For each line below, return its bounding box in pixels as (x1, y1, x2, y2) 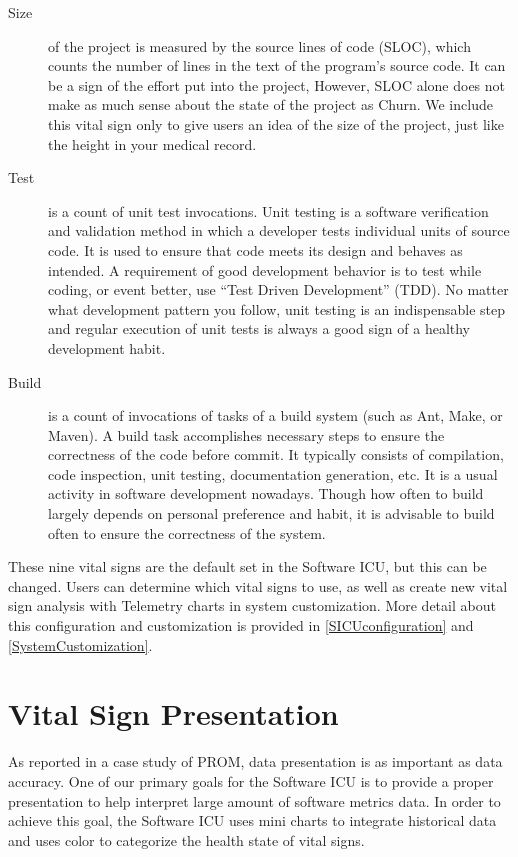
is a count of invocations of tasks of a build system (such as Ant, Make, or (48, 405, 503, 426)
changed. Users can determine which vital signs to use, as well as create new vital (8, 575, 508, 596)
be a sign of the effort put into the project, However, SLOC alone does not (48, 74, 506, 95)
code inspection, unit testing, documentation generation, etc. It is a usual (48, 463, 498, 484)
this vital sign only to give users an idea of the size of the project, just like (48, 113, 504, 134)
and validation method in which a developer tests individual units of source (48, 220, 510, 241)
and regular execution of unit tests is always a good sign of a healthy (48, 318, 471, 339)
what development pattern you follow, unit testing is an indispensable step (48, 298, 506, 319)
